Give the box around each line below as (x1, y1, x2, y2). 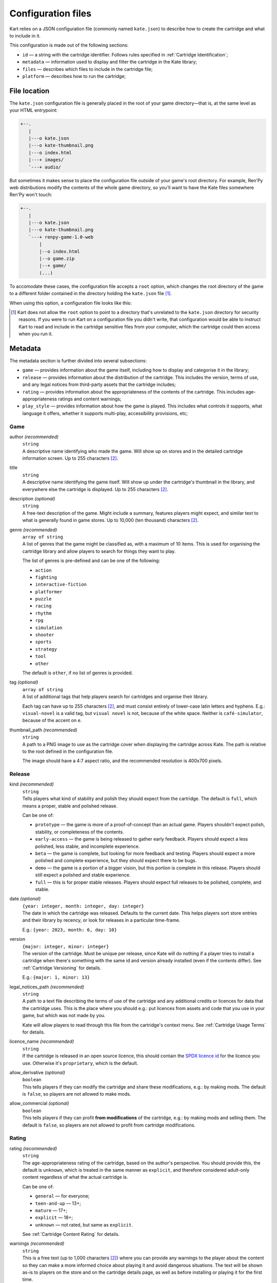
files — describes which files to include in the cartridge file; (22, 66, 153, 72)
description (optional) (9, 496, 55, 502)
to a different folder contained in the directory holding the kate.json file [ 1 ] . (9, 290, 172, 297)
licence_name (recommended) (9, 1038, 74, 1044)
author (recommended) (9, 434, 59, 440)
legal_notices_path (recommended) (9, 983, 85, 990)
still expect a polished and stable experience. (35, 872, 131, 878)
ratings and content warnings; (58, 396, 122, 402)
